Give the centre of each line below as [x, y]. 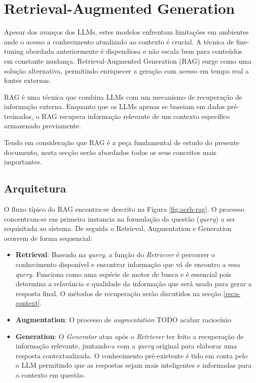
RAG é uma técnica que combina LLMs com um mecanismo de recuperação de [123, 96]
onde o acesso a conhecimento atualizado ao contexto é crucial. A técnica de [119, 41]
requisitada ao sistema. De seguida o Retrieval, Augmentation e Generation [118, 228]
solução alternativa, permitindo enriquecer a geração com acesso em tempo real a [127, 70]
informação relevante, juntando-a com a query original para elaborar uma [126, 346]
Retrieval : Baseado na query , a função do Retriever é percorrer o [115, 254]
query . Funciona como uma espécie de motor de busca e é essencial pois [124, 274]
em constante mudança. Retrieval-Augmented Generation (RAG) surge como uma [128, 60]
